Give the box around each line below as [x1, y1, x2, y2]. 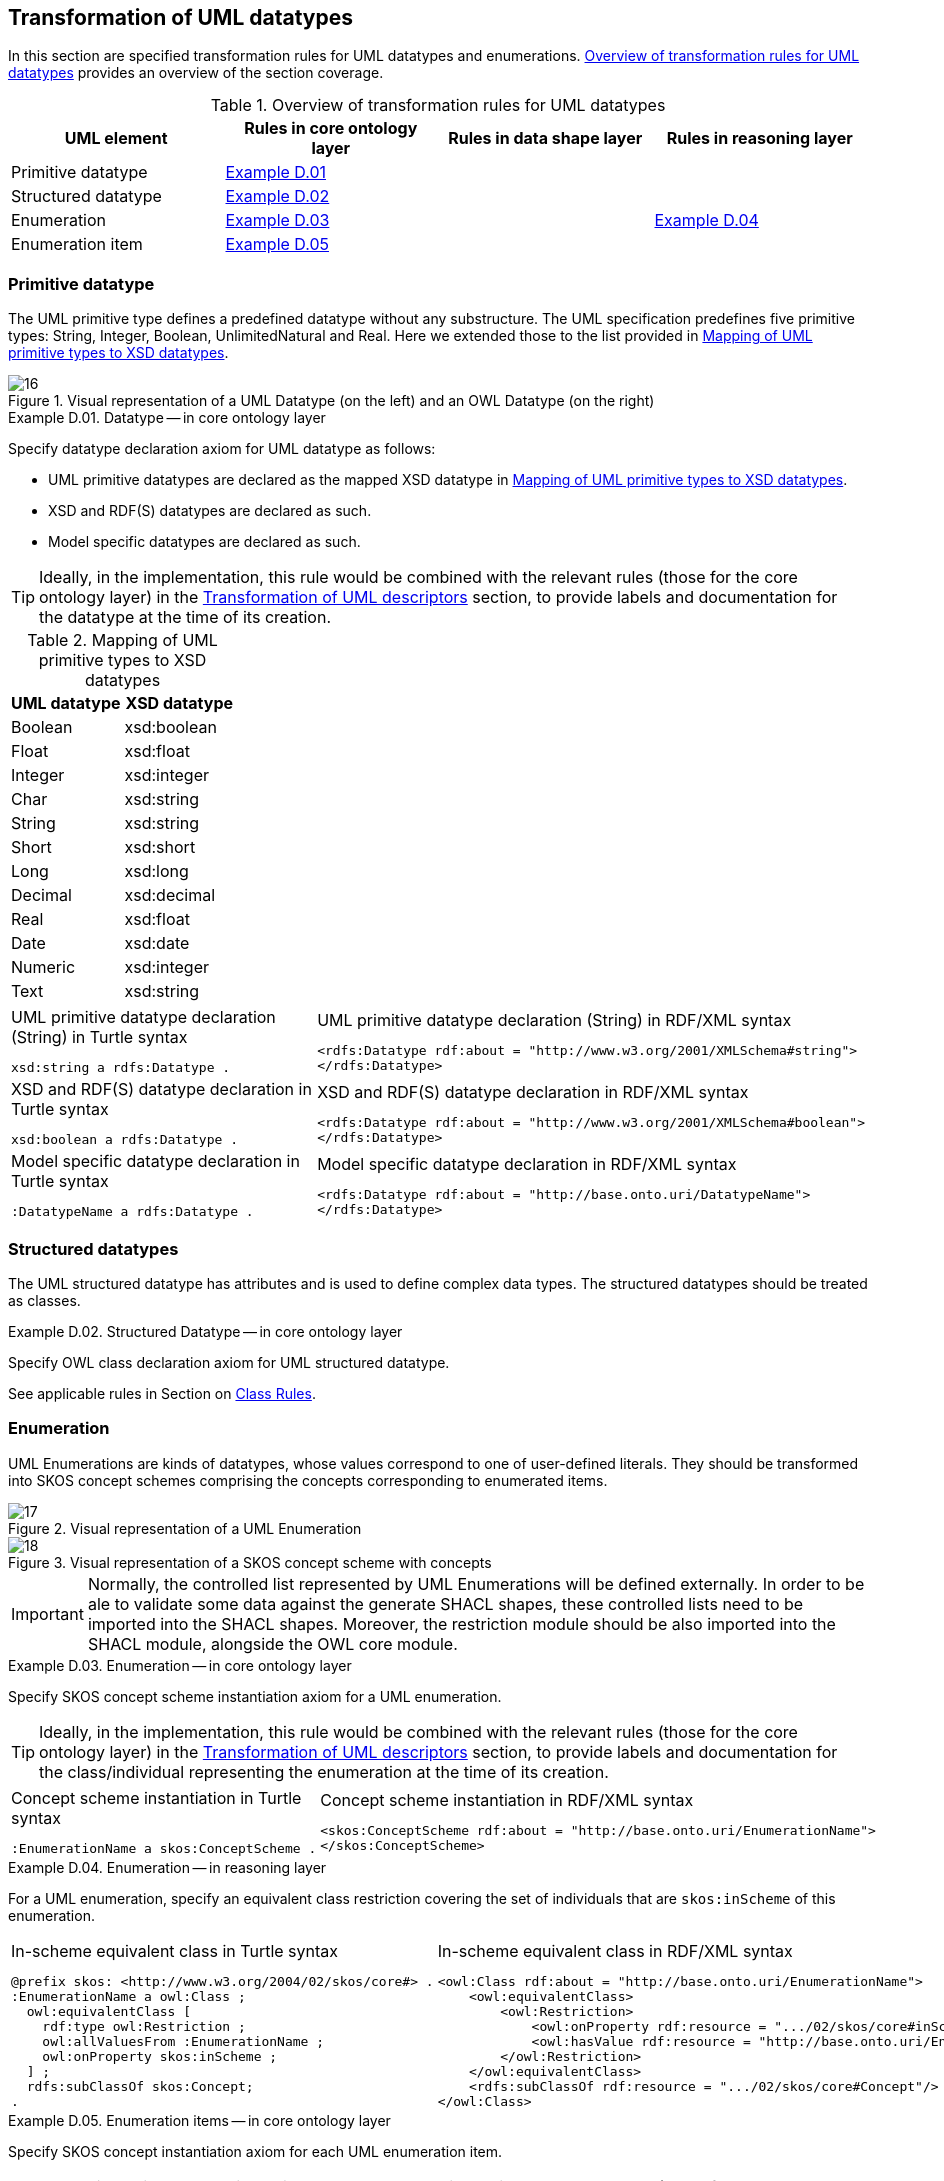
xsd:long [124, 861, 189, 882]
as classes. [8, 1291, 81, 1309]
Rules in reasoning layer [666, 128, 853, 149]
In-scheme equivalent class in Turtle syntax [11, 1940, 339, 1961]
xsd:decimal [124, 885, 216, 906]
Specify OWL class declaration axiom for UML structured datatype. [8, 1353, 450, 1371]
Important [11, 1603, 84, 1624]
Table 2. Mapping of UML [27, 630, 218, 651]
